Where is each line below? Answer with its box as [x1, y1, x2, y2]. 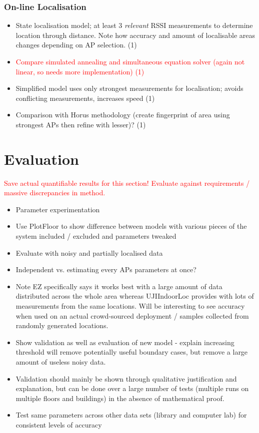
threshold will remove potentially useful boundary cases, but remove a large [15, 347, 248, 357]
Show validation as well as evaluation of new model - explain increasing [15, 337, 234, 347]
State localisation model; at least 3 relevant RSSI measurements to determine [15, 20, 253, 30]
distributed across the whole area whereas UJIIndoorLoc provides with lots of [15, 291, 254, 301]
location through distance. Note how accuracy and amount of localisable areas [15, 29, 255, 40]
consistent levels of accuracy [15, 419, 102, 430]
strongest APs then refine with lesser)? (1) [15, 119, 146, 129]
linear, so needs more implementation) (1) [15, 66, 144, 76]
